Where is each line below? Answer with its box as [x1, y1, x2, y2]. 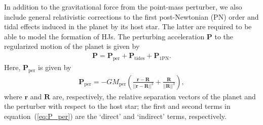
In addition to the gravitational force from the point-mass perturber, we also [4, 2, 242, 12]
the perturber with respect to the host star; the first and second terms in [4, 101, 231, 111]
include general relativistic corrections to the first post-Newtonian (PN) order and [4, 11, 259, 22]
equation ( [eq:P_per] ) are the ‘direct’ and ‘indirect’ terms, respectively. [4, 110, 227, 121]
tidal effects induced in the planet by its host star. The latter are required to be [4, 21, 252, 32]
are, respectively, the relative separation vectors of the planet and [52, 91, 256, 101]
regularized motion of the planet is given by [4, 41, 140, 51]
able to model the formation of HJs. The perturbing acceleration [4, 31, 205, 41]
